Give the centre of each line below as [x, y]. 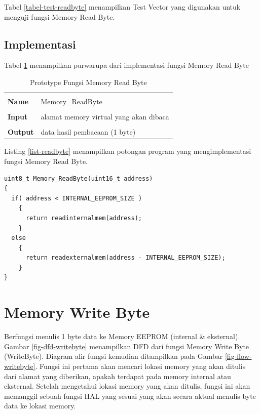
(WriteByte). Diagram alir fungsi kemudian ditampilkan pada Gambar [114, 356]
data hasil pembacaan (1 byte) [88, 132]
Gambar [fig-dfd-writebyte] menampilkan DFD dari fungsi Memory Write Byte [127, 346]
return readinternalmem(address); [84, 218]
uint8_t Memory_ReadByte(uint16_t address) [79, 178]
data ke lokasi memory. [40, 406]
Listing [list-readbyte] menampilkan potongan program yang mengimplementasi [128, 151]
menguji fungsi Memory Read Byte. [60, 16]
